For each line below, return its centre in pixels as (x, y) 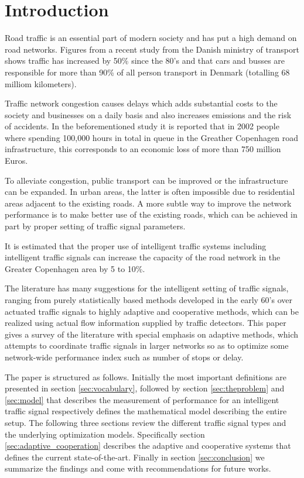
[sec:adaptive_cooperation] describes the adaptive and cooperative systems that (148, 446)
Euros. (16, 161)
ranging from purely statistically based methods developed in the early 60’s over (148, 300)
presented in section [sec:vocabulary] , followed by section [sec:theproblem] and (145, 388)
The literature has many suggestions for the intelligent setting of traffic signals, (147, 288)
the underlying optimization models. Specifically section (105, 434)
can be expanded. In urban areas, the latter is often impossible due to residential (150, 192)
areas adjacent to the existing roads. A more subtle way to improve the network (148, 203)
